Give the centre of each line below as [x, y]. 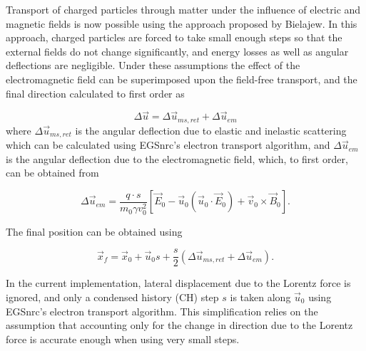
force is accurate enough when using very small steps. [123, 339]
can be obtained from [52, 173]
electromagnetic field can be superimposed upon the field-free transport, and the [182, 79]
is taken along [260, 297]
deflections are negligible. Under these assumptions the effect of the [153, 65]
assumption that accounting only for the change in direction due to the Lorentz [179, 325]
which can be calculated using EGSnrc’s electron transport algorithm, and [168, 145]
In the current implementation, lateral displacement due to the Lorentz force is [178, 283]
